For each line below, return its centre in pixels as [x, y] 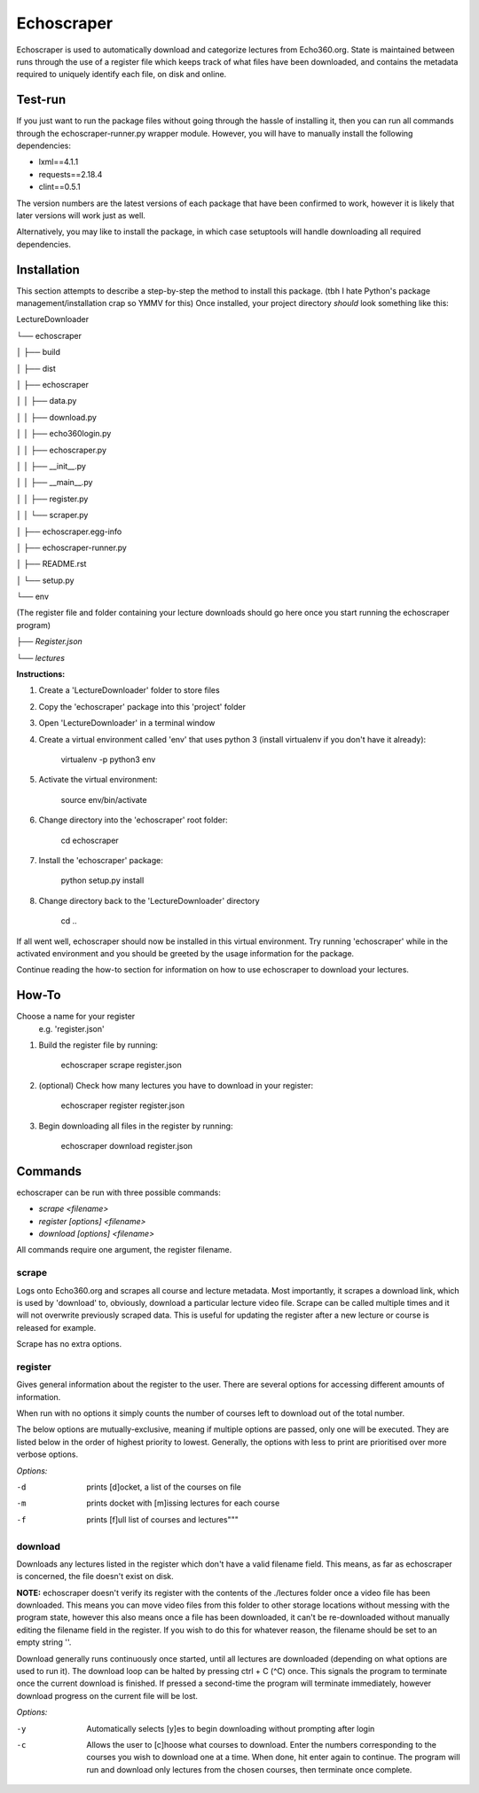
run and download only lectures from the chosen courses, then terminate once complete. [249, 1769]
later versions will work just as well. [81, 215]
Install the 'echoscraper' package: [101, 860]
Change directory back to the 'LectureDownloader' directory [149, 900]
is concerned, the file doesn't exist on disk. [95, 1577]
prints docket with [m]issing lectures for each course [183, 1503]
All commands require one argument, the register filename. [124, 1250]
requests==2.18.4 [71, 174]
